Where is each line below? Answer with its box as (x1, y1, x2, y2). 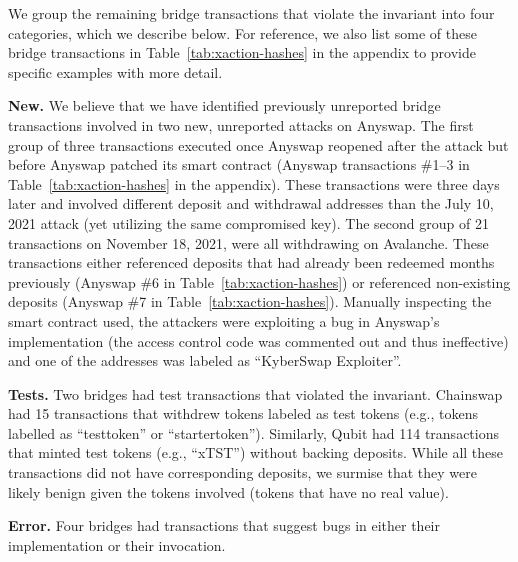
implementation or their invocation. (8, 534, 226, 555)
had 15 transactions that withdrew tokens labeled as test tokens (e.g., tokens (8, 403, 478, 424)
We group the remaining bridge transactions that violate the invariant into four (8, 3, 495, 23)
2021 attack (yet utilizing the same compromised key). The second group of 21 (8, 212, 489, 233)
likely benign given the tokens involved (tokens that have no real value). (8, 481, 449, 502)
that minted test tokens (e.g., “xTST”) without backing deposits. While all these (8, 442, 504, 463)
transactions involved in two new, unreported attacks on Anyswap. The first (8, 114, 474, 135)
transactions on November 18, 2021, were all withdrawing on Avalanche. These (8, 232, 489, 253)
